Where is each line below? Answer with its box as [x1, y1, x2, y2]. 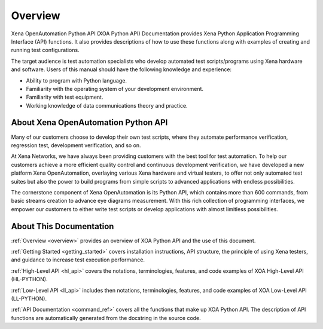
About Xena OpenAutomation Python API [11, 117, 168, 128]
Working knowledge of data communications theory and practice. [26, 102, 188, 109]
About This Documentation [11, 221, 114, 231]
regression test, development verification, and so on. [11, 141, 141, 149]
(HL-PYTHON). [11, 276, 48, 283]
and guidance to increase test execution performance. [11, 256, 145, 263]
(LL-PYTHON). [11, 295, 47, 302]
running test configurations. [11, 47, 80, 54]
